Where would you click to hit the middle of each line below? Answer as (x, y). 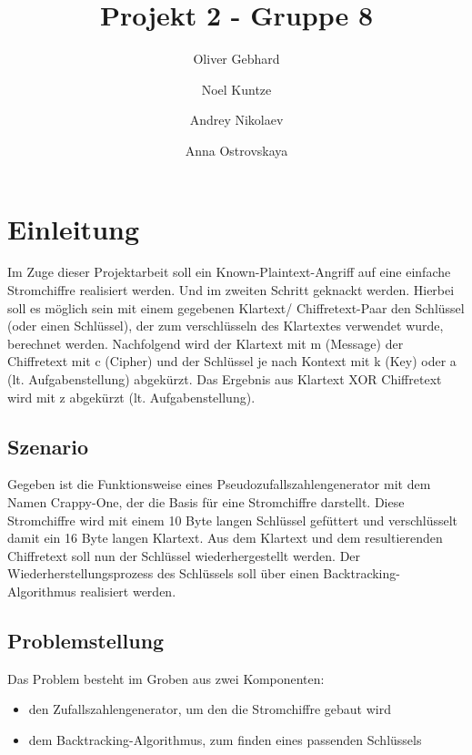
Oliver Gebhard (236, 59)
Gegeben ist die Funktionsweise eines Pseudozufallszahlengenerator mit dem (219, 484)
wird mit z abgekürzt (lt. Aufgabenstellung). (131, 397)
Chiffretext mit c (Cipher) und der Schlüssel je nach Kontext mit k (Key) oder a (232, 361)
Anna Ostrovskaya (236, 150)
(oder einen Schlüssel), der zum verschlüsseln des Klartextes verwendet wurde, (226, 326)
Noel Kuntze (236, 89)
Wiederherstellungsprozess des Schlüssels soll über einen (163, 573)
